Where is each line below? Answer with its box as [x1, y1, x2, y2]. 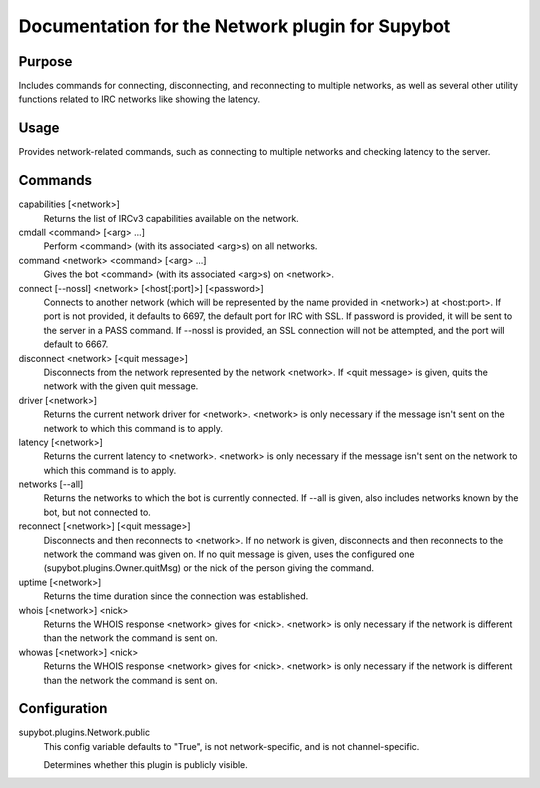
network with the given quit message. [43, 380, 199, 392]
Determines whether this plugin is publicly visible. [43, 759, 249, 771]
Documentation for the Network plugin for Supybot [18, 15, 451, 37]
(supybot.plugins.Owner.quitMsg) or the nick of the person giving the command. [43, 562, 375, 574]
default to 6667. [43, 338, 109, 350]
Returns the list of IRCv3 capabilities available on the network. [43, 212, 299, 224]
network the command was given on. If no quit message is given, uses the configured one [43, 548, 415, 560]
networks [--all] [18, 478, 84, 490]
